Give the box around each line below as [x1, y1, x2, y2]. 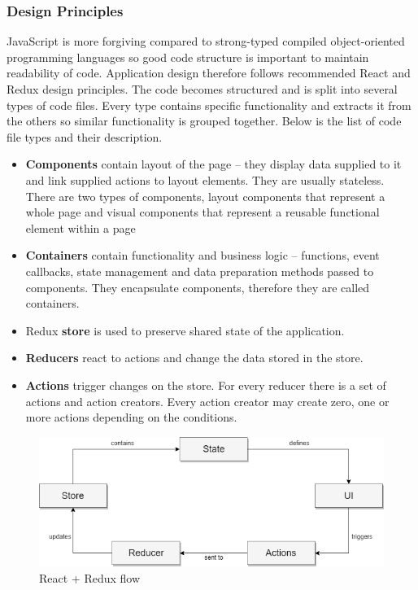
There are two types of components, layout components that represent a [25, 187, 385, 204]
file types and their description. [7, 128, 163, 145]
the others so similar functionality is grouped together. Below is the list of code [7, 112, 402, 129]
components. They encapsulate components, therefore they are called [25, 278, 370, 295]
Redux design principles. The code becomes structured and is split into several [7, 81, 398, 97]
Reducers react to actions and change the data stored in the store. [25, 349, 364, 366]
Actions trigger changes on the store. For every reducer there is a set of [25, 376, 386, 393]
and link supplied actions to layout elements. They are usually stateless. [25, 171, 385, 188]
